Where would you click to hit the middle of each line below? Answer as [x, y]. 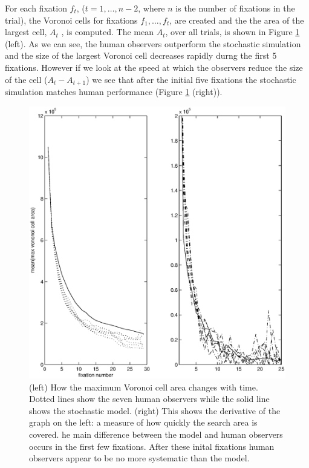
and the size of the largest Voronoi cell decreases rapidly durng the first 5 [141, 55]
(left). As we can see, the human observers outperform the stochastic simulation [153, 43]
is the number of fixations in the [235, 8]
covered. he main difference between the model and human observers [156, 434]
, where [151, 8]
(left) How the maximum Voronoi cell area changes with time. [144, 387]
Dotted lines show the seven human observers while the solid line [149, 399]
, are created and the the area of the [237, 20]
